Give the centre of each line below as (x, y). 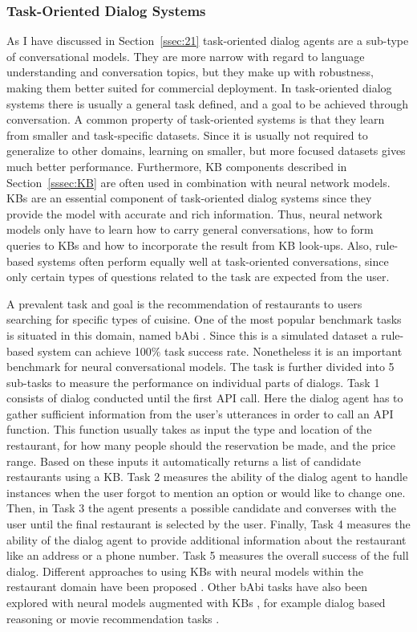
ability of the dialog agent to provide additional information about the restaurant (206, 539)
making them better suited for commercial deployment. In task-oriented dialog (199, 88)
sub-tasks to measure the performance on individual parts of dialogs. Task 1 (193, 382)
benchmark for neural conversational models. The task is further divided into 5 (200, 367)
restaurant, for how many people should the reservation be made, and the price (201, 445)
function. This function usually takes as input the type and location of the (189, 429)
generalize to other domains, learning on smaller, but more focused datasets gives (206, 151)
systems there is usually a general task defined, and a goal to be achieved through (208, 103)
